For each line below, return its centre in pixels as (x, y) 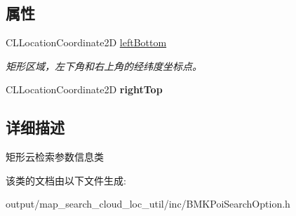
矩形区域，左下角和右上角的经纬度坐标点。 (104, 66)
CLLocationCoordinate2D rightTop (84, 89)
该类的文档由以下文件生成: (66, 180)
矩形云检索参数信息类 (55, 157)
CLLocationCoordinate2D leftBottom (86, 42)
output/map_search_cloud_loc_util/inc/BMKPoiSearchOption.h (148, 204)
